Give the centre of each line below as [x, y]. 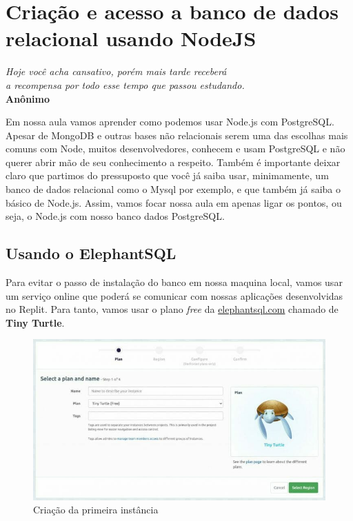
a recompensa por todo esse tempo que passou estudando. [125, 84]
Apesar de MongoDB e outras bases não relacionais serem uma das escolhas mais [177, 135]
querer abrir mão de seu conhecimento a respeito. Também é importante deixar [173, 162]
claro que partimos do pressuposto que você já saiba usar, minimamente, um [167, 175]
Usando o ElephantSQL [91, 253]
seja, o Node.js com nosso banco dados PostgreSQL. [115, 216]
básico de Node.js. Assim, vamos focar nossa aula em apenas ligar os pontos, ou [174, 202]
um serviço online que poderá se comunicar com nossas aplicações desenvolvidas [174, 295]
